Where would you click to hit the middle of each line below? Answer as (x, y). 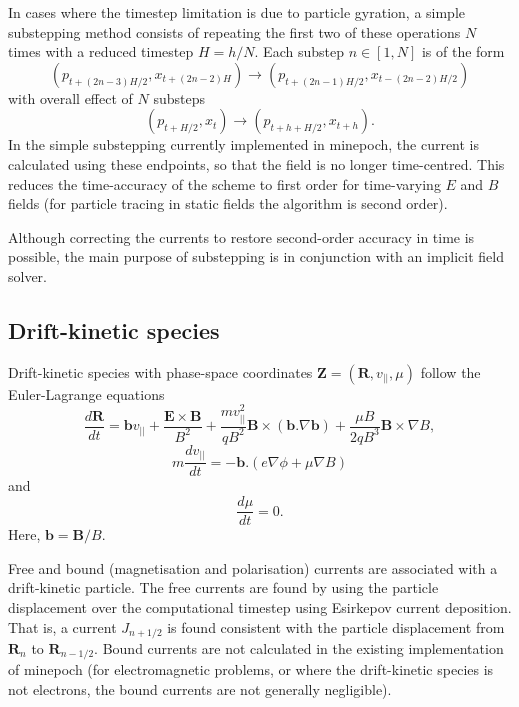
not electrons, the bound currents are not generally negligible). (200, 689)
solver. (28, 275)
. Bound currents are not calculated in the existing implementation (299, 647)
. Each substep (299, 51)
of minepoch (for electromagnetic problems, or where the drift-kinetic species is (251, 669)
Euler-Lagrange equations (86, 393)
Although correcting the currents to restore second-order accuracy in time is (241, 236)
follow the (450, 371)
